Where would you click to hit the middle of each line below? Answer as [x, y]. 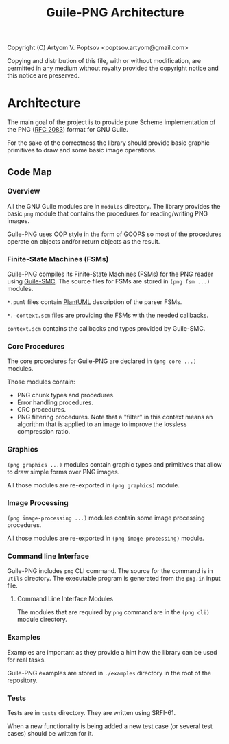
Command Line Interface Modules [65, 599]
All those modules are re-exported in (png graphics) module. [94, 485]
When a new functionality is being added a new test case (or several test [110, 726]
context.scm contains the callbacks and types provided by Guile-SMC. [106, 329]
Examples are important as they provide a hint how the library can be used [112, 652]
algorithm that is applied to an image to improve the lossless [102, 424]
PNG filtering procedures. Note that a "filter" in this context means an [115, 417]
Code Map [30, 172]
